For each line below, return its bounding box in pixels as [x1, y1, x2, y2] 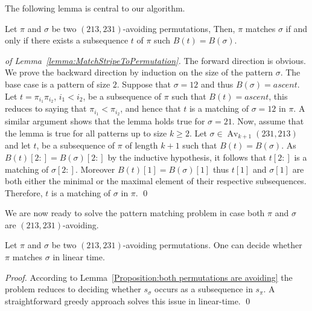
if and [285, 22, 307, 34]
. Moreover [75, 162, 115, 175]
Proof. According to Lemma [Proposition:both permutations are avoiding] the [5, 271, 293, 283]
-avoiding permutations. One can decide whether [123, 239, 302, 251]
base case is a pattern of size [5, 77, 110, 90]
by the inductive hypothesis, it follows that [107, 150, 267, 163]
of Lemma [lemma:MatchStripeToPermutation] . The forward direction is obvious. [5, 54, 306, 66]
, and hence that [120, 102, 181, 115]
